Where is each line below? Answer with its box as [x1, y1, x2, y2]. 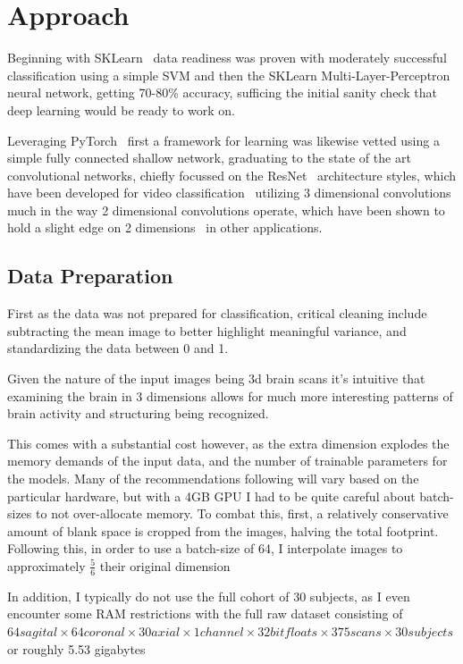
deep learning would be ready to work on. [7, 100, 235, 119]
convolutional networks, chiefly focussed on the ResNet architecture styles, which [7, 165, 457, 184]
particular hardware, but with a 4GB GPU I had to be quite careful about [7, 486, 416, 505]
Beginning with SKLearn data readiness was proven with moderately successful [7, 48, 447, 67]
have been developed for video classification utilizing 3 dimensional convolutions [7, 183, 451, 202]
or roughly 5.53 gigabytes [7, 639, 146, 658]
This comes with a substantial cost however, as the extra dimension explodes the [7, 433, 450, 452]
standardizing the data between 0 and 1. [7, 339, 229, 357]
